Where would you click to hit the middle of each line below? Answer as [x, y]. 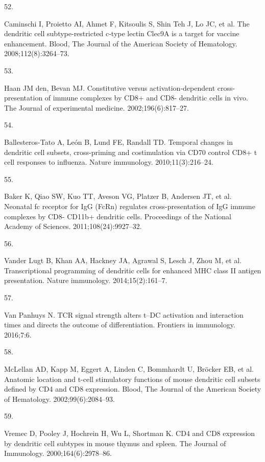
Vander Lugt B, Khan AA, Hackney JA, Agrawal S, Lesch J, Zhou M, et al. [123, 260]
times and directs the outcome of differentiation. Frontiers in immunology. [120, 325]
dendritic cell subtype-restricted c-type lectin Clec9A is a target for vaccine [122, 33]
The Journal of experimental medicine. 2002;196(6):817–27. [97, 107]
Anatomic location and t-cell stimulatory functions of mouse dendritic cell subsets [132, 379]
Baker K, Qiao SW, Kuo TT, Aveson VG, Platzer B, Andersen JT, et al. [118, 196]
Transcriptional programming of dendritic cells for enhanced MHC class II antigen [133, 270]
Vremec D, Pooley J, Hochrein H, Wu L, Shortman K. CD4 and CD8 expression [130, 433]
